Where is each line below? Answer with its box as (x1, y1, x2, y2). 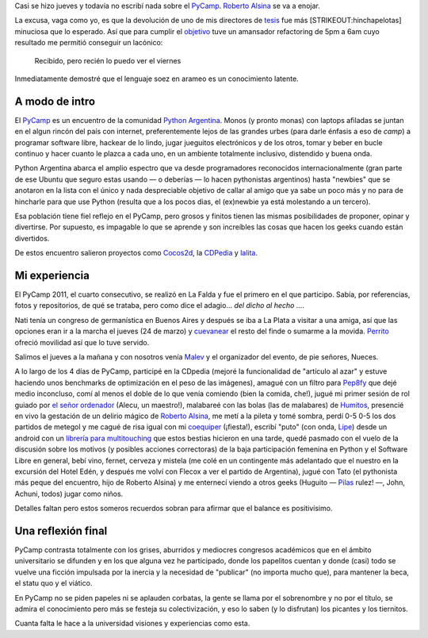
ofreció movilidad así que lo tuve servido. (14, 337, 150, 347)
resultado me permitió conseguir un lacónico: (14, 38, 163, 48)
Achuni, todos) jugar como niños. (14, 489, 124, 498)
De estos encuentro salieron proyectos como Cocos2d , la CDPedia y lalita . (14, 248, 258, 258)
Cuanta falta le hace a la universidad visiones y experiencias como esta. (14, 619, 250, 628)
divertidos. (14, 233, 50, 243)
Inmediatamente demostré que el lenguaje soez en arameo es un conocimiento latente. (14, 74, 299, 83)
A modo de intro (14, 94, 95, 108)
